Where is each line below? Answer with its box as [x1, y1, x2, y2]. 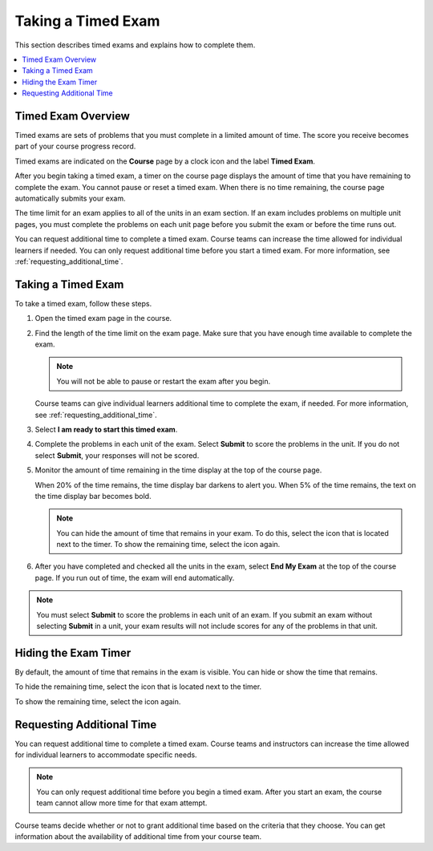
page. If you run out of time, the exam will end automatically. [34, 573, 235, 582]
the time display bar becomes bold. [34, 491, 152, 500]
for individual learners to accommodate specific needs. [14, 750, 197, 760]
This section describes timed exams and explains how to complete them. [14, 40, 256, 50]
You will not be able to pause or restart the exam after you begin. [56, 376, 271, 386]
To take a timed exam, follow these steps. [14, 298, 152, 308]
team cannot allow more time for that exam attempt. [36, 798, 208, 808]
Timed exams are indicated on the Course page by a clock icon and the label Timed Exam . [14, 156, 316, 166]
